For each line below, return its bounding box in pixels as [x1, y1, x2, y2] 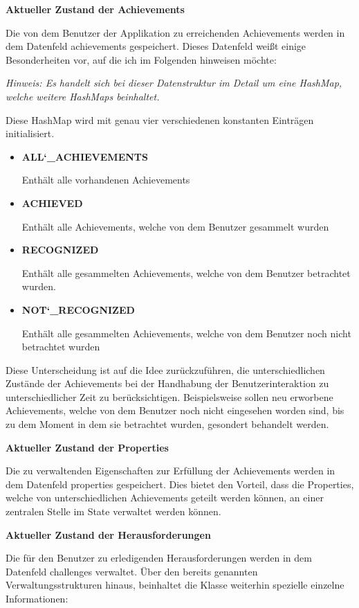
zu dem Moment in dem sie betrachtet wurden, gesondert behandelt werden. [6, 417, 329, 431]
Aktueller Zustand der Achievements [6, 2, 185, 16]
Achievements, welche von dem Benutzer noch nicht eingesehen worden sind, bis [6, 403, 344, 418]
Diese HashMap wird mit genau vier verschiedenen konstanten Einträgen [6, 112, 314, 127]
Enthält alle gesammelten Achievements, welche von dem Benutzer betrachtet [21, 265, 351, 280]
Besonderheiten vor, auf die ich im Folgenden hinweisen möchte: [6, 52, 277, 66]
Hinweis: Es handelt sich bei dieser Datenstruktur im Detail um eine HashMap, [6, 75, 342, 90]
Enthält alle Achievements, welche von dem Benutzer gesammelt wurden [21, 219, 329, 233]
